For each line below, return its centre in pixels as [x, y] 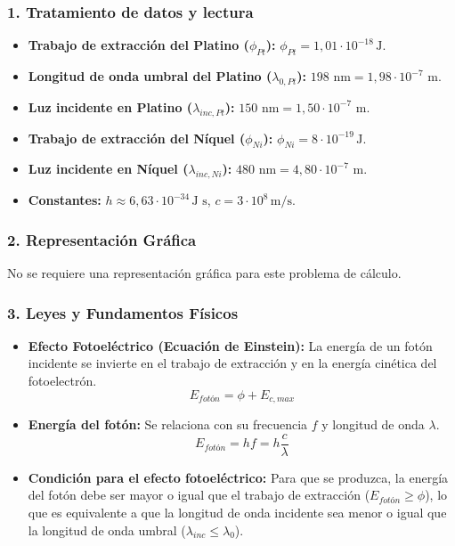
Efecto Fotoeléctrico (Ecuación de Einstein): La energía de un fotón [230, 345]
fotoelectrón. [62, 381]
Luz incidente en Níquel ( [108, 169]
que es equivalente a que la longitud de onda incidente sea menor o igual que [237, 512]
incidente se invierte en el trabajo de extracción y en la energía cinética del [232, 363]
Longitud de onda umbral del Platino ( [150, 76]
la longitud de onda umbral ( [107, 530]
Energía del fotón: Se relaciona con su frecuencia [168, 424]
